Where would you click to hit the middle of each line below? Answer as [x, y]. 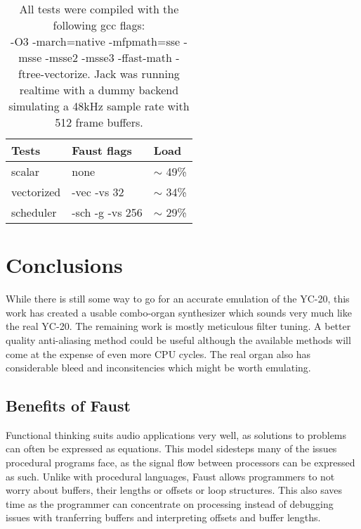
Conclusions [64, 265]
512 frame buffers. [99, 122]
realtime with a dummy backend [99, 90]
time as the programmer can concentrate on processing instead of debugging [170, 503]
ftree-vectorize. [54, 74]
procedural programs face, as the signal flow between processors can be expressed [180, 463]
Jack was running [137, 74]
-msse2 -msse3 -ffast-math [109, 57]
